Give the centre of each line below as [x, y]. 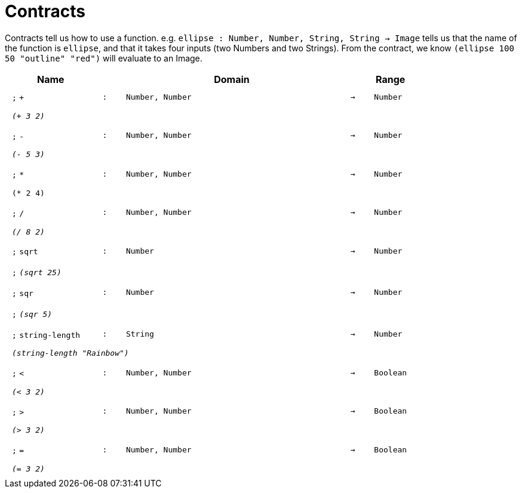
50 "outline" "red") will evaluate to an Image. [104, 58]
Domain [232, 79]
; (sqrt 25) [37, 273]
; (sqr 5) [32, 314]
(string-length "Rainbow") [70, 353]
